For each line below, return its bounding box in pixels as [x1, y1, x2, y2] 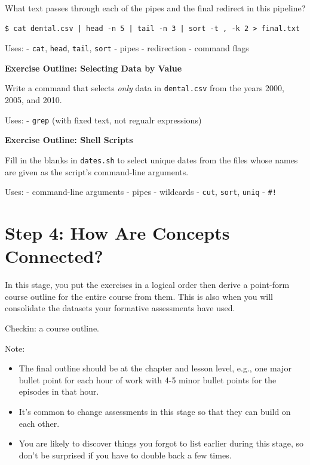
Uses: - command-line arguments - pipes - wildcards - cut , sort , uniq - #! [5, 185, 277, 198]
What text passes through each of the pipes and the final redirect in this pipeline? [5, 2, 306, 14]
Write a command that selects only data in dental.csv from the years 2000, [5, 82, 284, 94]
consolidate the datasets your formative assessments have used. [5, 302, 235, 314]
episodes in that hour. [19, 385, 99, 398]
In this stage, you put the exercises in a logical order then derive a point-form [5, 278, 290, 291]
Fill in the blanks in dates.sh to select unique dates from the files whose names [5, 153, 298, 166]
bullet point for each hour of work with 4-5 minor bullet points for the [19, 373, 277, 386]
